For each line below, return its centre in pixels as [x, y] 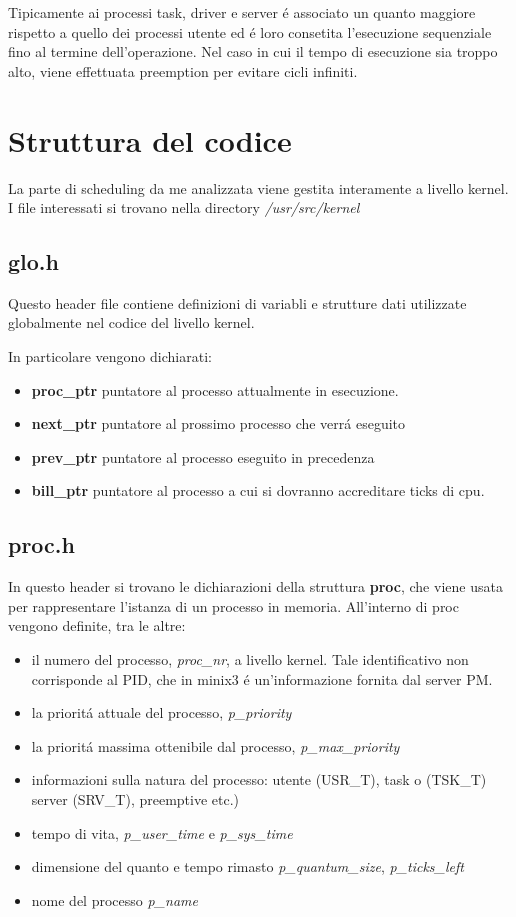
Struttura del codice [150, 139]
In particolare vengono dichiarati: [110, 356]
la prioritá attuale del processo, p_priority [161, 712]
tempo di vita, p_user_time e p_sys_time [162, 832]
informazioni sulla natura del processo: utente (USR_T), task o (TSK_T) [259, 779]
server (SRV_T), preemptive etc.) [135, 799]
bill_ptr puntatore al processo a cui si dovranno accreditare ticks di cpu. [258, 490]
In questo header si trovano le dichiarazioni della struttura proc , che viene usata [255, 586]
